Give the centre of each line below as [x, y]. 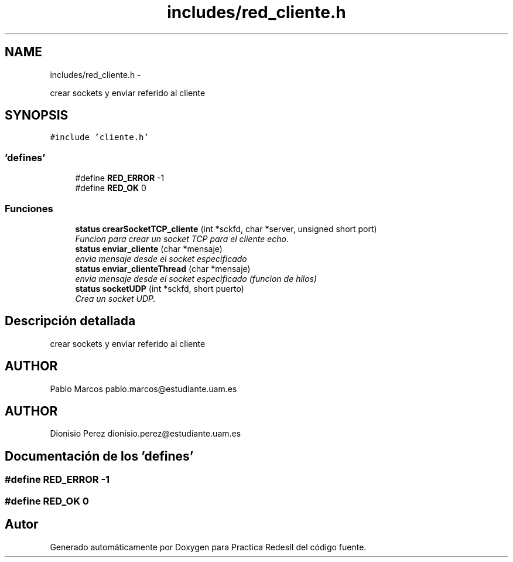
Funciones [29, 208]
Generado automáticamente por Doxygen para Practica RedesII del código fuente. [208, 547]
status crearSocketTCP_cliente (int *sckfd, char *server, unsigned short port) [226, 229]
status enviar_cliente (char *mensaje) [149, 248]
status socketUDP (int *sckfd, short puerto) [160, 288]
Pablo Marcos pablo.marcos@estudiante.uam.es [143, 389]
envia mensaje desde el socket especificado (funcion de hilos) [196, 278]
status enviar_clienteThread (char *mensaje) [163, 268]
